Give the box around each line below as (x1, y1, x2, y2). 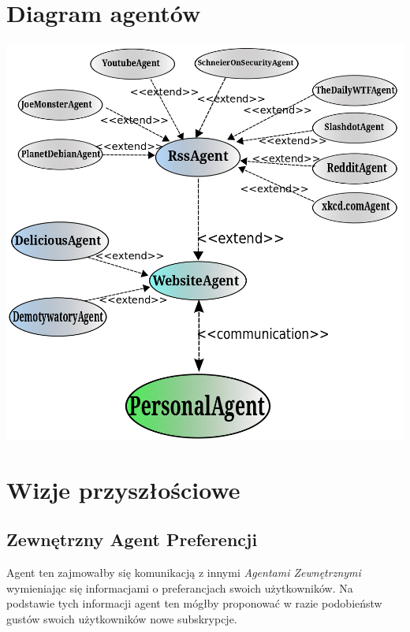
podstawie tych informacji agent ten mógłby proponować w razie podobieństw (6, 595, 382, 612)
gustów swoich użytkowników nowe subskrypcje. (6, 611, 237, 627)
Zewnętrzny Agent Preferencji (6, 527, 258, 552)
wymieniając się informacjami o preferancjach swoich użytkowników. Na (6, 579, 353, 596)
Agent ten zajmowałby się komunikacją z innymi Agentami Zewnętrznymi (6, 564, 361, 581)
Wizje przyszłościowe (6, 473, 240, 505)
